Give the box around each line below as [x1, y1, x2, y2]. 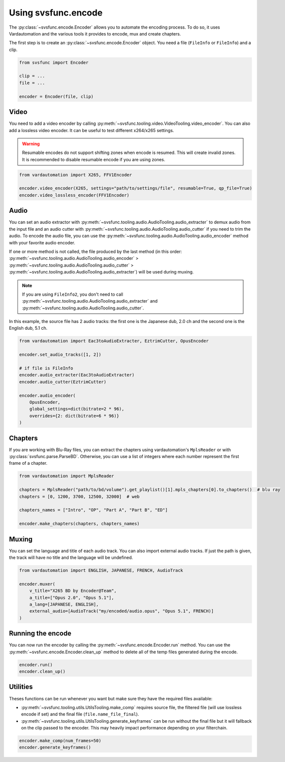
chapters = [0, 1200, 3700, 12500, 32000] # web [19, 493, 140, 499]
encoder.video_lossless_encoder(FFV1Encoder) [19, 192, 130, 198]
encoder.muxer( [19, 581, 55, 587]
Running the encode [9, 629, 71, 638]
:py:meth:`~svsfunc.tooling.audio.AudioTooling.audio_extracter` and [22, 298, 158, 304]
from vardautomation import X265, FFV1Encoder [19, 172, 132, 177]
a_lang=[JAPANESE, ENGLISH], [29, 601, 99, 607]
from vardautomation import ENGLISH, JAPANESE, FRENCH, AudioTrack [19, 568, 184, 573]
